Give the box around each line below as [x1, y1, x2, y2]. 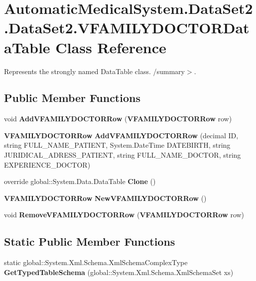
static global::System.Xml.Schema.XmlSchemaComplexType [4, 257, 188, 268]
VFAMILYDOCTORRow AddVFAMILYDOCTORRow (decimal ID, [4, 130, 239, 140]
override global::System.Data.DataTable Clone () [4, 176, 156, 187]
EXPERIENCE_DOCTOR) [4, 159, 91, 170]
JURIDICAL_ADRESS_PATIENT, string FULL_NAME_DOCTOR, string [4, 150, 241, 160]
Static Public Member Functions [4, 234, 175, 249]
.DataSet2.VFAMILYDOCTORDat [4, 17, 250, 38]
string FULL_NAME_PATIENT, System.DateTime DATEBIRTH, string [4, 140, 231, 150]
